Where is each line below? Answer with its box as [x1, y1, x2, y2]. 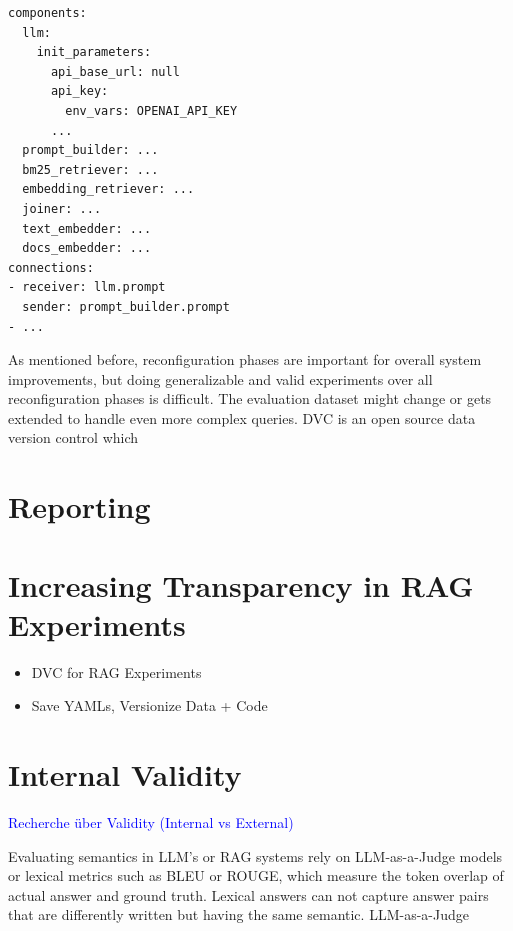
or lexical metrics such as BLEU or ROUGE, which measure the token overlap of [8, 865, 504, 886]
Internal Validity [8, 754, 242, 795]
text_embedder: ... [22, 221, 152, 236]
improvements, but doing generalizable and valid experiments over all [8, 368, 433, 389]
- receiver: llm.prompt [8, 280, 166, 295]
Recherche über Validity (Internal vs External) [8, 812, 294, 833]
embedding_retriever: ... [22, 182, 195, 197]
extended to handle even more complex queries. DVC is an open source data [8, 407, 476, 428]
